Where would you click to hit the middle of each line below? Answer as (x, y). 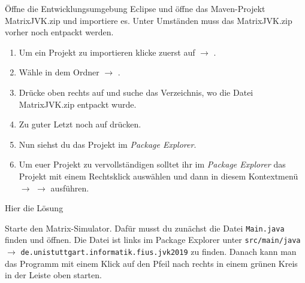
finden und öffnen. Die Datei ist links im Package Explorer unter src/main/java (153, 240)
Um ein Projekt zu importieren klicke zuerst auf (107, 52)
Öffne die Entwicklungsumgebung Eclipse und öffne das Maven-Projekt (135, 8)
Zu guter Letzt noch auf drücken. (80, 124)
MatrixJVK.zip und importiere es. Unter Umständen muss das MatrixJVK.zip (149, 20)
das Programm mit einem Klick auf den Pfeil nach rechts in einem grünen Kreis (151, 263)
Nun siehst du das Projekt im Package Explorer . (108, 144)
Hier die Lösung (34, 208)
